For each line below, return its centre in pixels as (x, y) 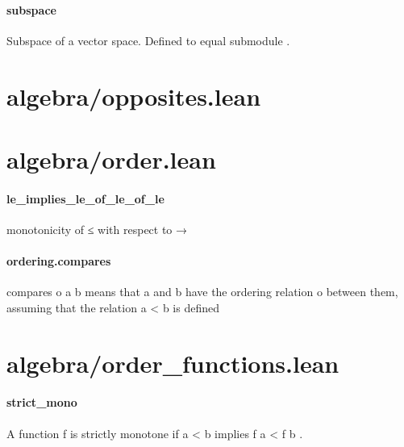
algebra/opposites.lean (134, 96)
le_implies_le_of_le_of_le (85, 198)
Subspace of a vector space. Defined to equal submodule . (148, 40)
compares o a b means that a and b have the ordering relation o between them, (202, 292)
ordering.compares (59, 261)
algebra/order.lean (111, 159)
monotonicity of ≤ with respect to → (97, 229)
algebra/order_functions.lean (173, 363)
